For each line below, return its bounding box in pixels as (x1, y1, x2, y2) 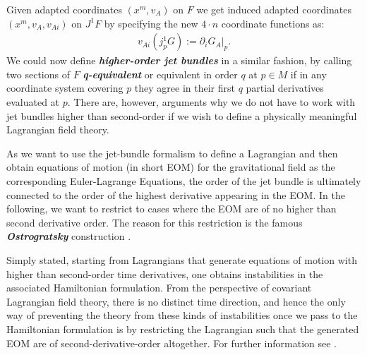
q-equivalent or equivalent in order (83, 66, 238, 81)
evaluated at (6, 95, 60, 109)
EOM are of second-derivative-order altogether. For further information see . (6, 335, 337, 350)
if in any (290, 66, 327, 81)
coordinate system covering (6, 80, 124, 95)
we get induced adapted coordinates (196, 2, 351, 16)
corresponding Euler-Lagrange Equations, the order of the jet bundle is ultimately (6, 173, 361, 188)
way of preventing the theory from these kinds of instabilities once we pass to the (6, 308, 358, 323)
